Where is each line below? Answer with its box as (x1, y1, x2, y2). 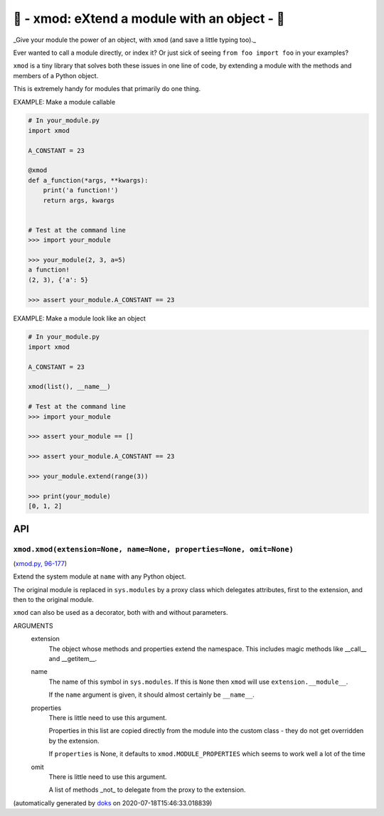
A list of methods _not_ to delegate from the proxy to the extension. (48, 785, 246, 794)
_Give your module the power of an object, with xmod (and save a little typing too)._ (13, 36, 256, 44)
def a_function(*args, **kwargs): (28, 176, 149, 184)
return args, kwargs (43, 196, 115, 204)
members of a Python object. (13, 71, 99, 80)
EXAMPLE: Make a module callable (13, 97, 116, 106)
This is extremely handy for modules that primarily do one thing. (13, 85, 201, 93)
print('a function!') (43, 186, 119, 195)
